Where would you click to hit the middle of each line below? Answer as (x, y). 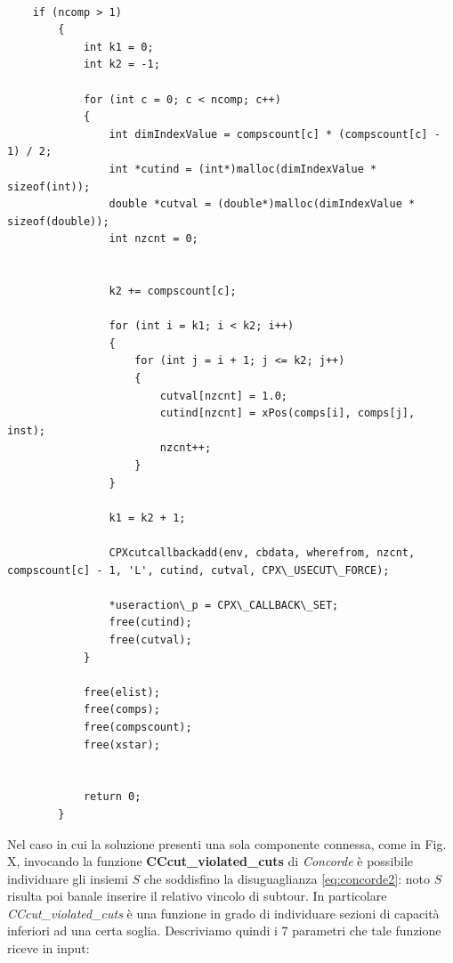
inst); (26, 430)
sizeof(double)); (58, 221)
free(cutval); (150, 639)
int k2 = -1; (121, 65)
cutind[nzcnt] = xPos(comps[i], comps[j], (287, 413)
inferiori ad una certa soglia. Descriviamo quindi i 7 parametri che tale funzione (224, 931)
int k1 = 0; (118, 47)
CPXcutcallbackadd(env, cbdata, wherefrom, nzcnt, (262, 553)
